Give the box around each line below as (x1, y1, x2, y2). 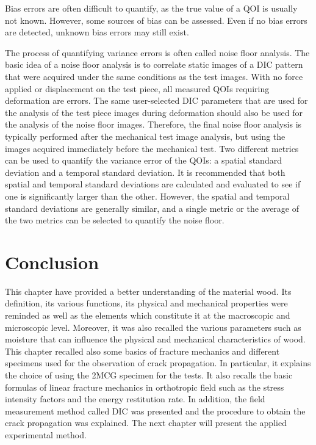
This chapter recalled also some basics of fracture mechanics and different (5, 344, 280, 357)
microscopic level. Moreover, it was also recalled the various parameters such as (5, 320, 301, 333)
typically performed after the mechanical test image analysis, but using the (5, 129, 285, 142)
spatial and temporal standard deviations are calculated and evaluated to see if (5, 178, 301, 190)
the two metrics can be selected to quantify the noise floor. (5, 214, 224, 226)
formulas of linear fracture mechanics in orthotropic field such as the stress (5, 380, 284, 393)
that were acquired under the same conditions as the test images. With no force (5, 70, 303, 82)
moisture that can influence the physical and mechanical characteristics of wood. (5, 333, 306, 346)
